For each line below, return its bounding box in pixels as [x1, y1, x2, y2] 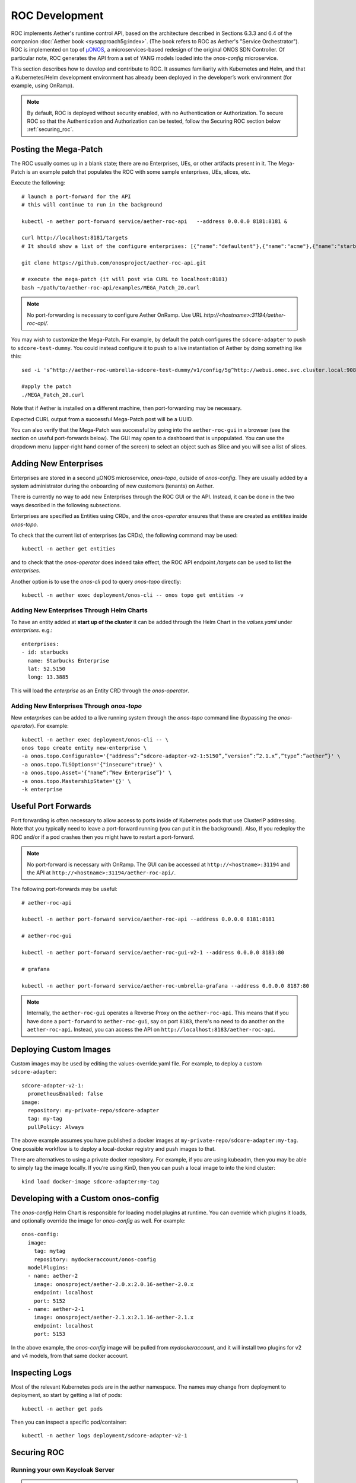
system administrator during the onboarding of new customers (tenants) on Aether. [11, 482, 214, 489]
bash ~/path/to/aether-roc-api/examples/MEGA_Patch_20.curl [21, 284, 200, 291]
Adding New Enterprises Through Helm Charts [11, 606, 148, 614]
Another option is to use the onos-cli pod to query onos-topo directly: [11, 578, 182, 585]
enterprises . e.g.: [11, 626, 53, 634]
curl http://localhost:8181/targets [21, 234, 128, 241]
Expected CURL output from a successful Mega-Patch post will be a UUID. [11, 415, 193, 422]
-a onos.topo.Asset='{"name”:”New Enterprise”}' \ [21, 769, 172, 776]
